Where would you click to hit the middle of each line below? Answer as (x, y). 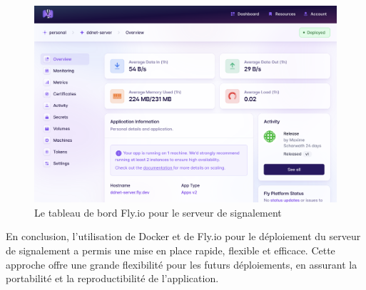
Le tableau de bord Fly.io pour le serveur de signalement (158, 212)
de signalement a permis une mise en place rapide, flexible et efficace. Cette (171, 250)
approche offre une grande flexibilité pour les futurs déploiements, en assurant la (182, 264)
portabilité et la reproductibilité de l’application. (112, 278)
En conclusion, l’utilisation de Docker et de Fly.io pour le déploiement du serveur (183, 236)
